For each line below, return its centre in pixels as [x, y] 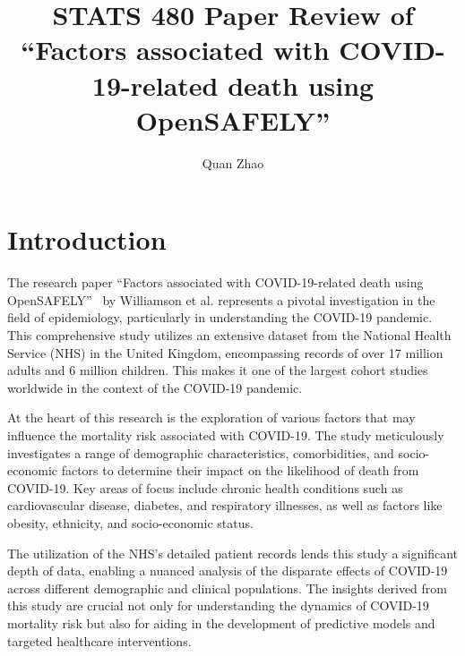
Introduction [87, 239]
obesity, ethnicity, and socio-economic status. [130, 522]
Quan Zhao [233, 162]
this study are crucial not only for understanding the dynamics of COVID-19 [218, 605]
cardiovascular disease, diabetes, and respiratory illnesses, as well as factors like [225, 505]
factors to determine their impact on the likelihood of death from [240, 470]
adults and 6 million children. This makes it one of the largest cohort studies [218, 370]
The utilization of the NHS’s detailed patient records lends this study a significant [233, 553]
